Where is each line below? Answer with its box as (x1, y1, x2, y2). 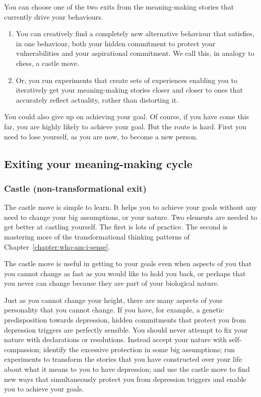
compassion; (4, 344, 41, 354)
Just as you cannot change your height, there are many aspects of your (4, 294, 223, 305)
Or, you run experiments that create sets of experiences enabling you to (16, 74, 237, 85)
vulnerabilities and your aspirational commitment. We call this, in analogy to (16, 48, 254, 58)
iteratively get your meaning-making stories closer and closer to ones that (16, 85, 243, 95)
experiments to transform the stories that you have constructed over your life (4, 354, 242, 364)
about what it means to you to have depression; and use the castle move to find (4, 364, 250, 374)
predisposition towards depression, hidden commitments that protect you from (4, 314, 246, 325)
